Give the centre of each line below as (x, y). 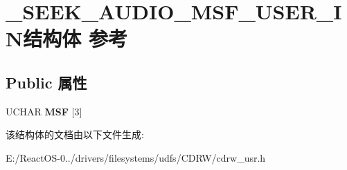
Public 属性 (46, 82)
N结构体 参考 (66, 38)
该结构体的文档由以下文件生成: (75, 134)
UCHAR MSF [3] (44, 111)
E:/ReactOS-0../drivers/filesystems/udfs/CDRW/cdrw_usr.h (136, 157)
